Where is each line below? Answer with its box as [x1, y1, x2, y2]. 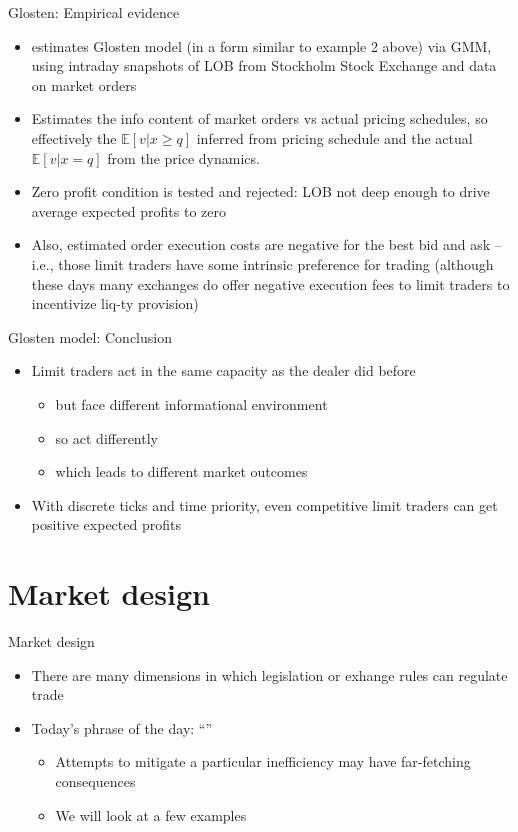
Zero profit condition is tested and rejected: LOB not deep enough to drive [31, 181, 490, 202]
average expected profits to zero [31, 200, 227, 221]
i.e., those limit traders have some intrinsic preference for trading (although [31, 253, 494, 274]
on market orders [31, 74, 137, 95]
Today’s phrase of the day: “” [31, 717, 213, 738]
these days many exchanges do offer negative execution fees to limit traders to [31, 273, 510, 294]
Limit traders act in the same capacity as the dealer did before [31, 360, 416, 381]
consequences [55, 770, 136, 791]
